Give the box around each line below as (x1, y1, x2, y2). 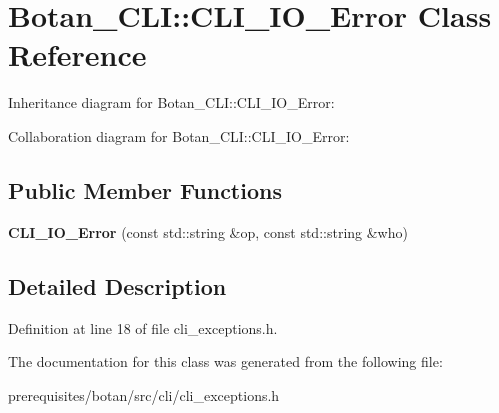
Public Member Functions (8, 174, 282, 205)
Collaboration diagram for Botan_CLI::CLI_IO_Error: (8, 125, 350, 146)
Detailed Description (8, 270, 227, 301)
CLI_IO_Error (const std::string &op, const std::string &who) (8, 221, 408, 242)
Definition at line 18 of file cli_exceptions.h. (8, 317, 278, 338)
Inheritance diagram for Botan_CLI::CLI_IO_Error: (8, 92, 335, 113)
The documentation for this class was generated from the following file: (8, 351, 443, 372)
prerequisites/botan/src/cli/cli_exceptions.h (8, 384, 280, 405)
